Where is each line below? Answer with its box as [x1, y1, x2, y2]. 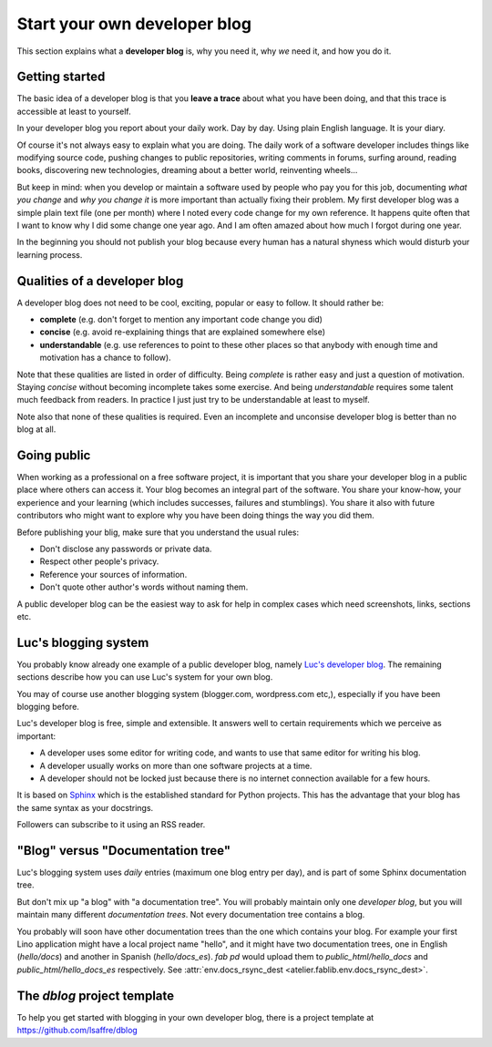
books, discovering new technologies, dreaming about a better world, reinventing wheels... [16, 165, 358, 176]
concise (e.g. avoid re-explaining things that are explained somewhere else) [39, 326, 326, 337]
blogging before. [16, 702, 79, 713]
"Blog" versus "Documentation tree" [16, 843, 231, 858]
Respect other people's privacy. [39, 556, 159, 567]
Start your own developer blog [16, 14, 252, 34]
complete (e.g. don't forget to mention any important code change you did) [39, 314, 323, 325]
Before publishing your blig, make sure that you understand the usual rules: [16, 527, 300, 538]
